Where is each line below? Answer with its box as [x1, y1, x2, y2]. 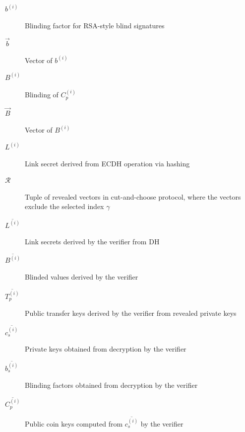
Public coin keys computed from [25, 418, 123, 429]
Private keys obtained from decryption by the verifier [25, 344, 186, 354]
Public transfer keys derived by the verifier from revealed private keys [25, 308, 237, 318]
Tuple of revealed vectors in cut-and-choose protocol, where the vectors [25, 191, 241, 202]
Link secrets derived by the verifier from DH [25, 236, 160, 247]
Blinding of [25, 89, 59, 100]
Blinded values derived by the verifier [25, 272, 138, 282]
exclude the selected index [25, 201, 104, 212]
